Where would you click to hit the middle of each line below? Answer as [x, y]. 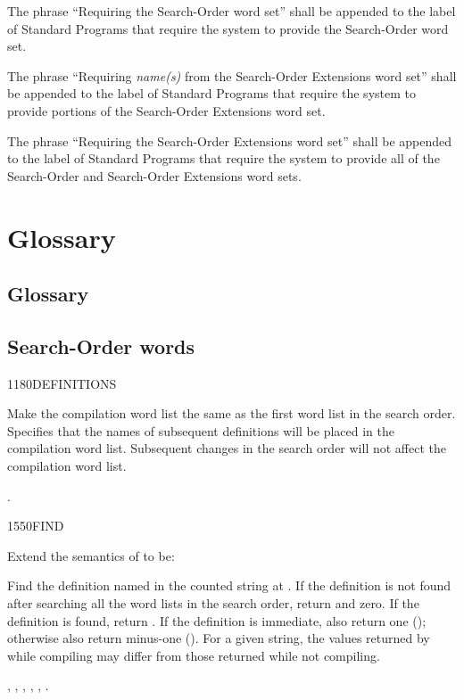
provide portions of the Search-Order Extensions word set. [166, 110]
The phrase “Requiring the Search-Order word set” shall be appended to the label [232, 11]
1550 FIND [36, 526]
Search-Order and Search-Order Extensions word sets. [154, 175]
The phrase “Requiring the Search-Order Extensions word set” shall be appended [230, 140]
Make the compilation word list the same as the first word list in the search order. [232, 413]
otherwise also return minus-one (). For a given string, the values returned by [219, 638]
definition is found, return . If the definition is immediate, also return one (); [217, 620]
